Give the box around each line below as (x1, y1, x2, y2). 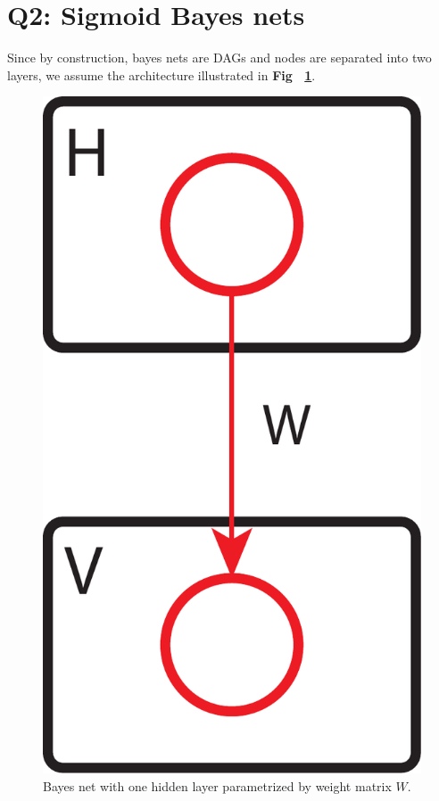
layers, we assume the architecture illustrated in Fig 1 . (7, 65, 316, 84)
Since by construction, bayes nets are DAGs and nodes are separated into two (7, 48, 432, 67)
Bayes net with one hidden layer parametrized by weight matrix (43, 776, 392, 795)
